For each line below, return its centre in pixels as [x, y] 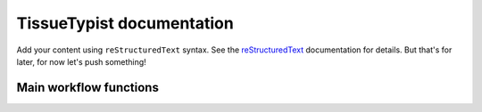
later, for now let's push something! [81, 61]
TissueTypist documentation [125, 23]
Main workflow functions [88, 88]
